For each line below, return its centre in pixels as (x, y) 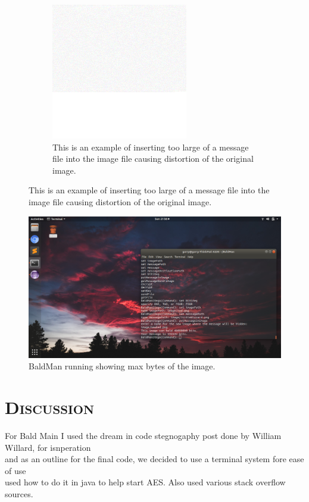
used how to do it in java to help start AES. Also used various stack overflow (145, 482)
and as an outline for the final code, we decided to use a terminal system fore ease (154, 459)
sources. (19, 493)
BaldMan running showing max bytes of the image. (122, 366)
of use (15, 470)
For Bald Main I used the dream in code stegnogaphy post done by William (143, 435)
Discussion (50, 407)
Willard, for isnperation (48, 447)
